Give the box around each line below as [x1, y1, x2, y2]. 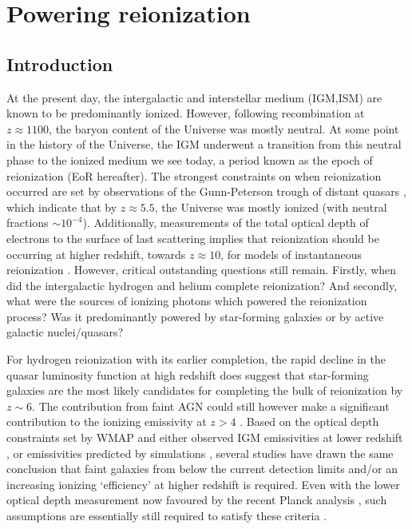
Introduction [6, 51, 113, 76]
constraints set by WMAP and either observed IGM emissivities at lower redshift [6, 429, 403, 446]
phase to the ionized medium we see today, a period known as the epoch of [6, 151, 373, 168]
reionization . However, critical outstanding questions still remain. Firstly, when [6, 261, 397, 278]
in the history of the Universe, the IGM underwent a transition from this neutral [6, 136, 402, 153]
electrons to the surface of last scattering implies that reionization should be [6, 229, 379, 246]
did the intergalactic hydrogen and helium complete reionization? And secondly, [6, 276, 398, 293]
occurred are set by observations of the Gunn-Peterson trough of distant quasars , [6, 183, 406, 200]
